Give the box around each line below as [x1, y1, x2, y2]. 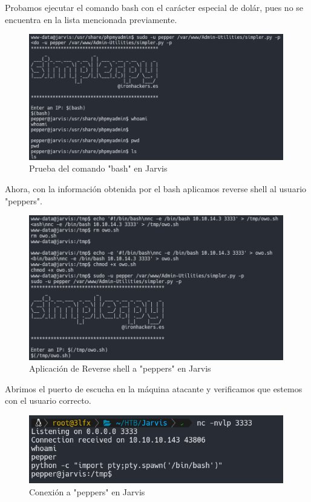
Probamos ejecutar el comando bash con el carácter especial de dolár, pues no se [5, 1, 304, 13]
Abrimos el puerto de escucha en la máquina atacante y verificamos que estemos [5, 382, 303, 395]
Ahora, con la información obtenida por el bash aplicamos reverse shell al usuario [5, 182, 307, 195]
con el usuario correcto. [5, 394, 91, 407]
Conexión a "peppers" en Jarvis [29, 485, 145, 498]
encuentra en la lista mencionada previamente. [5, 13, 177, 25]
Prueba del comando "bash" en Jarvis [29, 162, 168, 175]
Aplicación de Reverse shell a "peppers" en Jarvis [29, 362, 211, 375]
